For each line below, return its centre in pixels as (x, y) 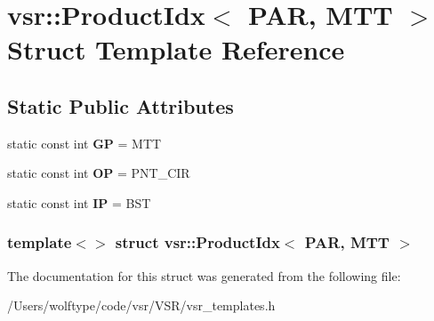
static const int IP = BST (79, 202)
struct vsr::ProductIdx (197, 242)
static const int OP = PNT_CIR (99, 173)
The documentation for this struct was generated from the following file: (204, 275)
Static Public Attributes (121, 105)
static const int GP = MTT (84, 143)
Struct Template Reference (176, 49)
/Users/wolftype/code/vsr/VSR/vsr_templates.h (141, 305)
